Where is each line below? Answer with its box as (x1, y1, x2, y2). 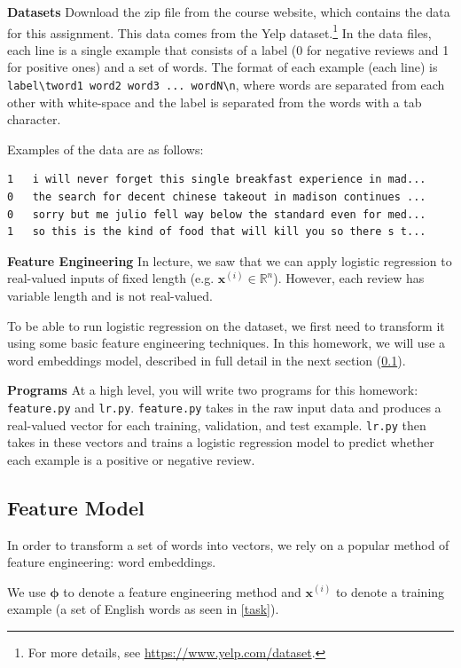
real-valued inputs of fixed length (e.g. (7, 269, 215, 287)
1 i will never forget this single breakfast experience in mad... (7, 173, 426, 186)
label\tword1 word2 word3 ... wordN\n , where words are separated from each (7, 75, 445, 94)
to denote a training (335, 582, 445, 601)
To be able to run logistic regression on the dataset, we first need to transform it (7, 316, 445, 334)
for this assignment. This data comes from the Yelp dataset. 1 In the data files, (7, 20, 432, 42)
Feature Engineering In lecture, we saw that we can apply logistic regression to (7, 251, 452, 270)
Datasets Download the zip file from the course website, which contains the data (7, 3, 450, 20)
